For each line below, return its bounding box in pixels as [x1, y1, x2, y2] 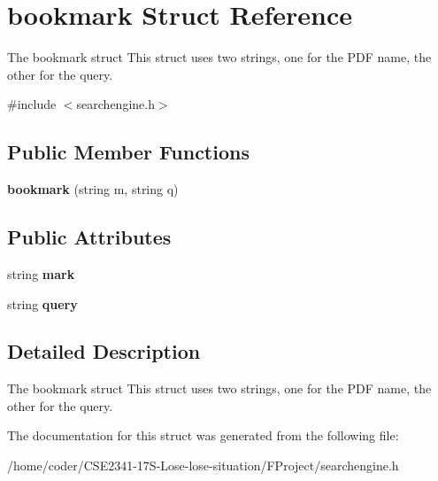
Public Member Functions [7, 138, 250, 166]
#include [7, 95, 57, 113]
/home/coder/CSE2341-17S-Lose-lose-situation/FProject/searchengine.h [7, 456, 399, 475]
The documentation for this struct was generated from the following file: [7, 426, 399, 445]
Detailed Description [7, 337, 201, 365]
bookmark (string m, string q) [7, 180, 179, 198]
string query [7, 294, 78, 313]
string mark [7, 264, 75, 283]
